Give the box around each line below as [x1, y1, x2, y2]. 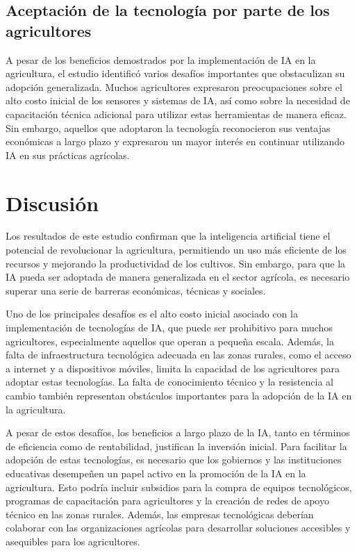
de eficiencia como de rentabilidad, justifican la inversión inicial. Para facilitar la [6, 438, 347, 453]
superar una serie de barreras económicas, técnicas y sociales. [6, 283, 266, 297]
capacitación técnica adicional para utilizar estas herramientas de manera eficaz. [6, 106, 347, 121]
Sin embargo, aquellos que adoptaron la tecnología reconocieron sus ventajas [6, 120, 331, 135]
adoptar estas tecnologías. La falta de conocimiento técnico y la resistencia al [6, 374, 333, 389]
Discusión [6, 188, 99, 217]
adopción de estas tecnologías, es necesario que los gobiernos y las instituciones [6, 452, 342, 467]
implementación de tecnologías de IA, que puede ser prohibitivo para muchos [6, 320, 333, 335]
